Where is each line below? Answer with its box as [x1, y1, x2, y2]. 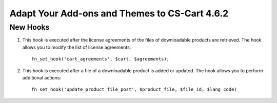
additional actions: [22, 74, 62, 80]
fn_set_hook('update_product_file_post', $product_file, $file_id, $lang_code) [31, 87, 237, 92]
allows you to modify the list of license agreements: [22, 44, 131, 50]
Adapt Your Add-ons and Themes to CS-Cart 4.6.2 [9, 8, 229, 19]
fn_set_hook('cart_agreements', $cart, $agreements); [31, 56, 169, 62]
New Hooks [9, 23, 50, 32]
